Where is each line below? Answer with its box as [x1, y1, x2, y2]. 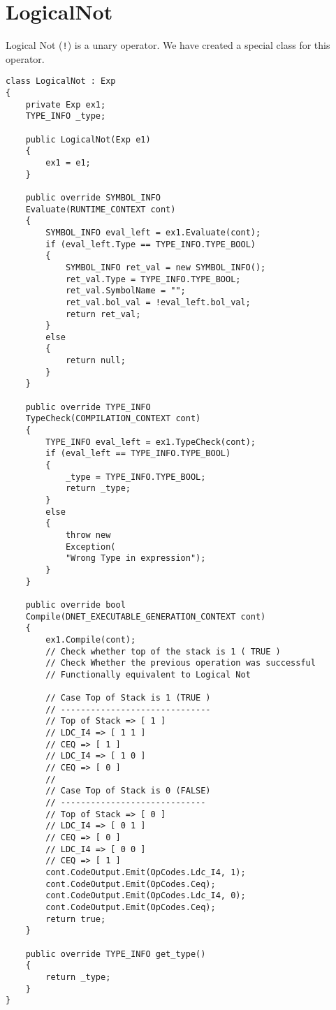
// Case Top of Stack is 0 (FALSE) [45, 786, 211, 796]
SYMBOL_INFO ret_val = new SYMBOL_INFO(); [65, 262, 266, 272]
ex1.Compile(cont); [45, 634, 136, 645]
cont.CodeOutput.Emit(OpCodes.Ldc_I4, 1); [45, 868, 246, 877]
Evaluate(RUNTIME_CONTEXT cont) [25, 204, 176, 214]
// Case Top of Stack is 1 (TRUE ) [45, 693, 211, 703]
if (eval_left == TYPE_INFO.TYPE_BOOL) [45, 448, 231, 459]
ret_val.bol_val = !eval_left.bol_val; [65, 297, 251, 307]
